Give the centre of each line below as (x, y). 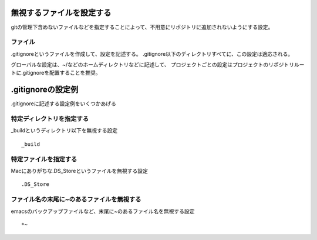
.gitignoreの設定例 (45, 90)
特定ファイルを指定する (44, 159)
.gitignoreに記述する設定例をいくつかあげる (64, 104)
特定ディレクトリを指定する (50, 119)
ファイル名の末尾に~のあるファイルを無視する (76, 199)
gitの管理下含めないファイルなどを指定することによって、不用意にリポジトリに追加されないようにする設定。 (142, 27)
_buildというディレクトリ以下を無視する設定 (64, 131)
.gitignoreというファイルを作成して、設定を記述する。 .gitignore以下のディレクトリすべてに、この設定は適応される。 (152, 54)
